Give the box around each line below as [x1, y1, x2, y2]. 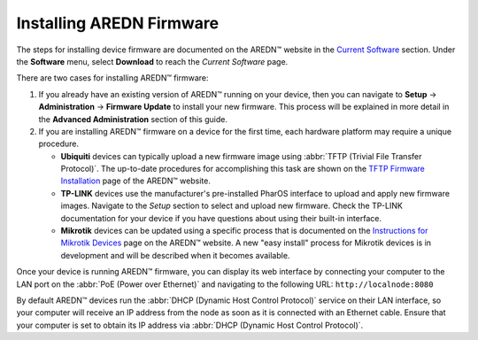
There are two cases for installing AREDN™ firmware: [16, 73, 209, 83]
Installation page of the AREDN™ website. [60, 175, 212, 186]
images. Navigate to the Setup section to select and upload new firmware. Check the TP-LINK [60, 200, 403, 212]
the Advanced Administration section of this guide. [38, 113, 227, 124]
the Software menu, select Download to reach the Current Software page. [16, 56, 289, 66]
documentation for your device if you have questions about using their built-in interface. [60, 212, 382, 223]
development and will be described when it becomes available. [60, 250, 290, 260]
